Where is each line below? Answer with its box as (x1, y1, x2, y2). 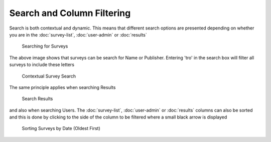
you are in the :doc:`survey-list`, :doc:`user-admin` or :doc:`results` (9, 31, 148, 37)
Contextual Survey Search (22, 73, 76, 79)
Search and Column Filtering (9, 7, 131, 18)
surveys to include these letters (9, 61, 75, 67)
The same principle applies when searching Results (9, 84, 116, 90)
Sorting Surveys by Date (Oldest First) (22, 125, 100, 131)
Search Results (22, 95, 53, 102)
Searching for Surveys (22, 43, 68, 49)
